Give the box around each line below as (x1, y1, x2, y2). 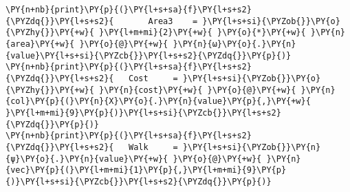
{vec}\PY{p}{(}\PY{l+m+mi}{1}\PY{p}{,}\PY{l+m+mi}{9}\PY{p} (6, 165, 287, 175)
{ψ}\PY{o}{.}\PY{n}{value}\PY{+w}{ (6, 153, 168, 164)
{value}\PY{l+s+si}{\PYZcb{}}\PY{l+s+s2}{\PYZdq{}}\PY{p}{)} (6, 50, 292, 61)
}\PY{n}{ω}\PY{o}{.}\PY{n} (173, 39, 296, 49)
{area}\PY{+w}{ (6, 39, 75, 49)
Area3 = (148, 16, 198, 26)
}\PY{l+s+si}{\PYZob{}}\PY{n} (182, 142, 321, 152)
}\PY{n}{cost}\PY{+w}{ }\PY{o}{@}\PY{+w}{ (99, 85, 296, 95)
